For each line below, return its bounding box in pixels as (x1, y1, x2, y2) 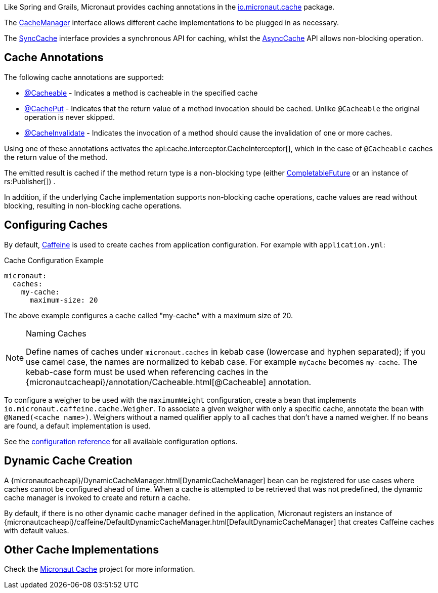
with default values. (4, 526, 69, 535)
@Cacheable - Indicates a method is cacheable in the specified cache (24, 88, 258, 97)
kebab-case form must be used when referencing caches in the (26, 366, 269, 377)
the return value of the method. (4, 152, 108, 161)
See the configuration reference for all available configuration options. (4, 437, 238, 446)
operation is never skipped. (24, 112, 115, 121)
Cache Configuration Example (4, 256, 104, 265)
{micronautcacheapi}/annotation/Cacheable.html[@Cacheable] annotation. (26, 376, 312, 387)
